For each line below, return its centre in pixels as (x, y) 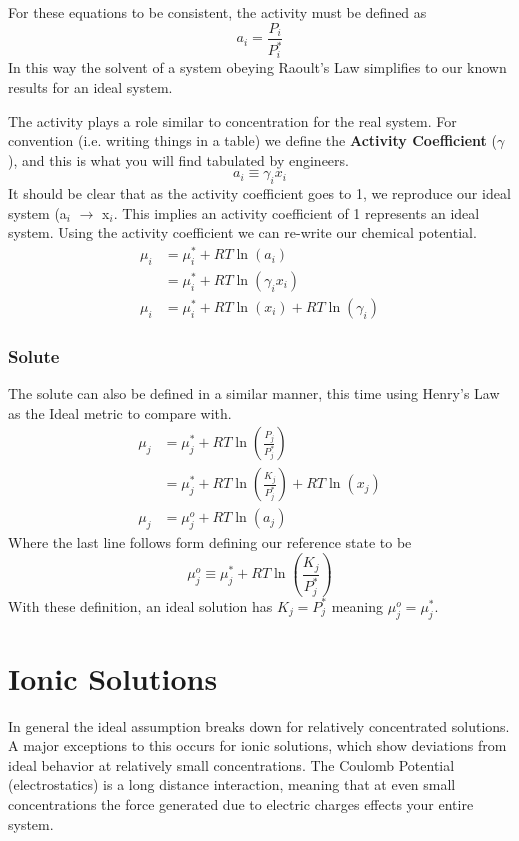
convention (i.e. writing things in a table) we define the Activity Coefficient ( (252, 140)
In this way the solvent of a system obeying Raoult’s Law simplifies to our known (257, 67)
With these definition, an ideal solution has (140, 605)
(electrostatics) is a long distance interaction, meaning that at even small (232, 784)
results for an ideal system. (90, 87)
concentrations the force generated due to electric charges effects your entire (241, 804)
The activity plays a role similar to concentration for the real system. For (232, 120)
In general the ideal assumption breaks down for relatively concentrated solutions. (259, 725)
